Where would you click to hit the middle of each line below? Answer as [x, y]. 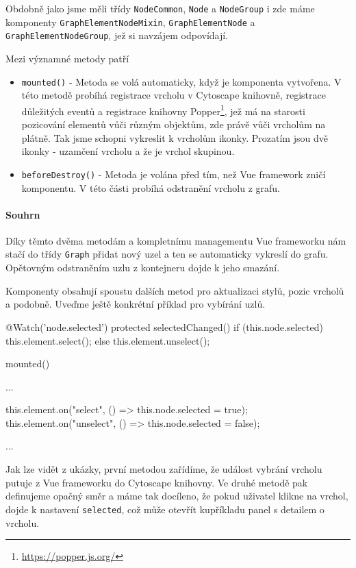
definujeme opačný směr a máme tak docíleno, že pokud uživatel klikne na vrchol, [177, 496]
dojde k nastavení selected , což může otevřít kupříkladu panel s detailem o [165, 509]
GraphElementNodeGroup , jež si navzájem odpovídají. [117, 35]
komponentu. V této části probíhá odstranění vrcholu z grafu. [151, 187]
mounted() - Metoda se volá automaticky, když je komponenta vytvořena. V [181, 81]
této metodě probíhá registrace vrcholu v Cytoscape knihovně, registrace [174, 95]
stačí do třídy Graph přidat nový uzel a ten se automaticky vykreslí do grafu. [167, 254]
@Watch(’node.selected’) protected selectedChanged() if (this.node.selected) [164, 326]
